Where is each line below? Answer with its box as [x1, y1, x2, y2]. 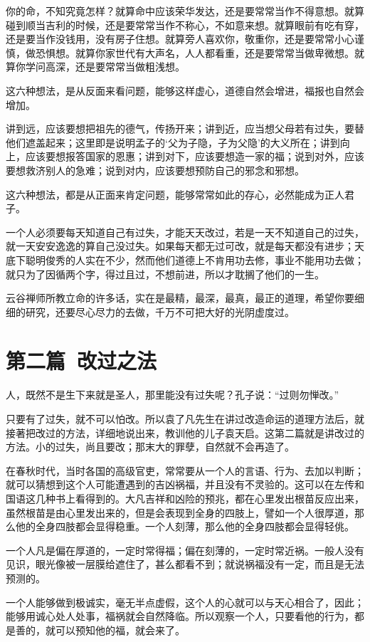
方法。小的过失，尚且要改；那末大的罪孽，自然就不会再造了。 [6, 439, 295, 454]
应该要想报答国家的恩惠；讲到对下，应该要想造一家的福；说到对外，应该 [25, 149, 364, 164]
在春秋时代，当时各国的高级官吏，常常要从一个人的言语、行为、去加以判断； [6, 463, 364, 478]
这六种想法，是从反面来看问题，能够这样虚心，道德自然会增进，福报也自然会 [6, 83, 364, 98]
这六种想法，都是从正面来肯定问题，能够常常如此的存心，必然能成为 [6, 186, 324, 201]
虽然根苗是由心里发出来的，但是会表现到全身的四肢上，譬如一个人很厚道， [6, 505, 354, 520]
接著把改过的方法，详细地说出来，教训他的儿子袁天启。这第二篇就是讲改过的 [6, 425, 364, 440]
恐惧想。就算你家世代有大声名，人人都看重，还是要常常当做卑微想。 [35, 45, 354, 60]
